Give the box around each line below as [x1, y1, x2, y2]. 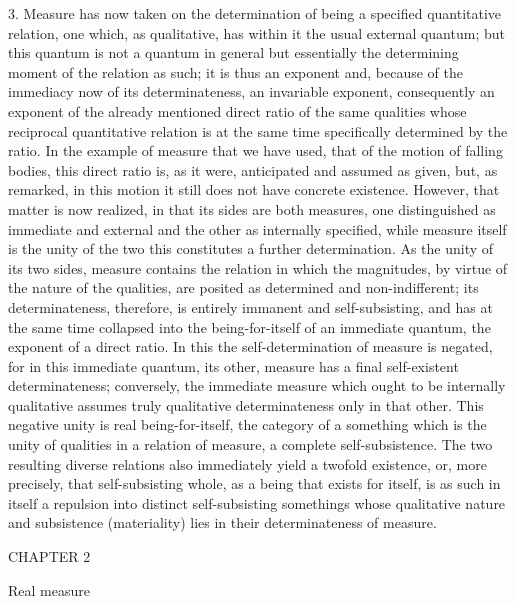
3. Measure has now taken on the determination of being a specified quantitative [8, 3, 502, 23]
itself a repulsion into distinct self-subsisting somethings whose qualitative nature [8, 492, 506, 513]
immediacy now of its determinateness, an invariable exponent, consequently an [8, 81, 495, 102]
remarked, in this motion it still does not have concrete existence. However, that [8, 179, 500, 200]
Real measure [8, 579, 90, 600]
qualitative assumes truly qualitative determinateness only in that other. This [8, 394, 484, 415]
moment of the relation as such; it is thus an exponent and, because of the [8, 61, 464, 82]
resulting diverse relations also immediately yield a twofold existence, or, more [8, 453, 487, 474]
